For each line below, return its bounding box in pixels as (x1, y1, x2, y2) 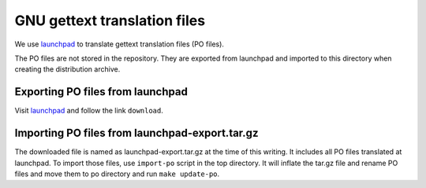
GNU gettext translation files (14, 12, 205, 29)
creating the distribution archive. (14, 65, 121, 74)
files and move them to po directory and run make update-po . (14, 169, 220, 179)
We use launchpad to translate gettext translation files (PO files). (14, 39, 225, 49)
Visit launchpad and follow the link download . (14, 106, 163, 116)
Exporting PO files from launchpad (14, 85, 189, 98)
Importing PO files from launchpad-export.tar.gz (14, 127, 259, 140)
